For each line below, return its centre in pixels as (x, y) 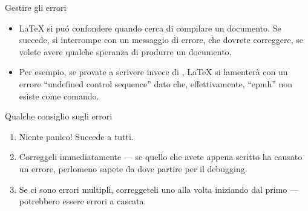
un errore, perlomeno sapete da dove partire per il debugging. (133, 168)
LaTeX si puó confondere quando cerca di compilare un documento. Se (150, 28)
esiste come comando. (59, 95)
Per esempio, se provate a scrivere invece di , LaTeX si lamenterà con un (153, 72)
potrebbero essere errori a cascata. (83, 201)
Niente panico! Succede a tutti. (76, 136)
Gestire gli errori (36, 7)
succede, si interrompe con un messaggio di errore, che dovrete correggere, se (161, 40)
